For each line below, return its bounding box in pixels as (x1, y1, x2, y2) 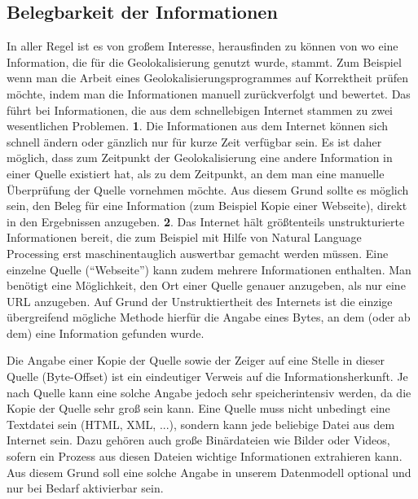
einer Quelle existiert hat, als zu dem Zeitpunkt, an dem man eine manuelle (7, 164, 385, 182)
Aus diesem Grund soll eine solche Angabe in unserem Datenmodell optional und (7, 463, 411, 480)
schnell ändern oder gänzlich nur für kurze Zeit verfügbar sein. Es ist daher (7, 133, 382, 150)
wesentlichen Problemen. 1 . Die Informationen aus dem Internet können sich (7, 117, 389, 134)
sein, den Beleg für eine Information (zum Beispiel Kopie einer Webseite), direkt (7, 197, 407, 214)
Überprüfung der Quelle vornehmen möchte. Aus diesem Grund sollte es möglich (7, 181, 409, 198)
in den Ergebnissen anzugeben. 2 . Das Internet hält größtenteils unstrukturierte (7, 212, 405, 230)
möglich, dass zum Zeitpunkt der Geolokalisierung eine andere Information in (7, 149, 393, 166)
